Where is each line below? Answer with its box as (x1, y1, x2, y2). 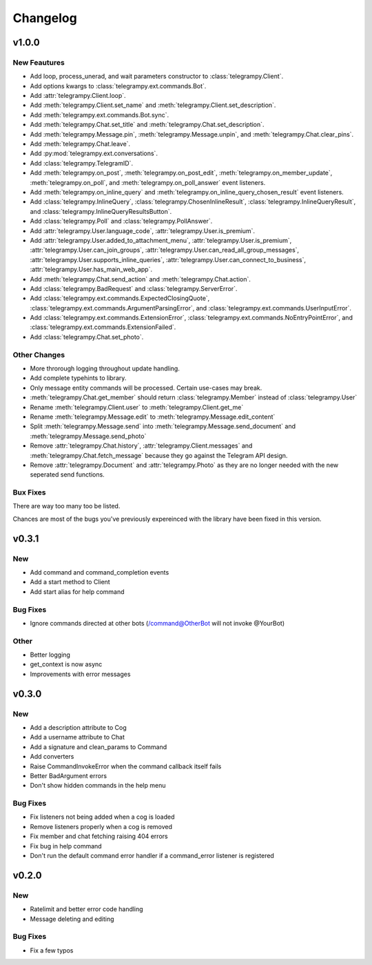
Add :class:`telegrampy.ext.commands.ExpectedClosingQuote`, (30, 294, 210, 303)
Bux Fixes (12, 488, 46, 497)
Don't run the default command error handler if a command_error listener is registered (30, 852, 275, 860)
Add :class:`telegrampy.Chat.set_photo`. (30, 332, 144, 341)
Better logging (30, 650, 70, 659)
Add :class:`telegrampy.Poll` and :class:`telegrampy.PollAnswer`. (30, 217, 213, 226)
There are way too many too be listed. (12, 502, 121, 510)
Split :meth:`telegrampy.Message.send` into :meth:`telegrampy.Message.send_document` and (30, 422, 296, 430)
